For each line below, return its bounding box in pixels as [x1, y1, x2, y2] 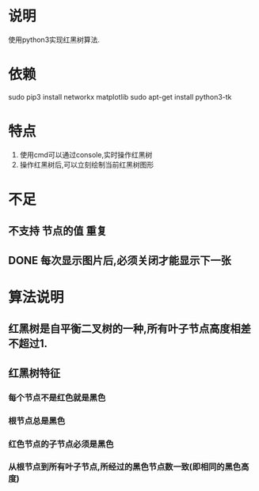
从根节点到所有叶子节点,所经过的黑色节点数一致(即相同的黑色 [8, 462, 242, 473]
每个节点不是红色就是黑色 [8, 392, 106, 403]
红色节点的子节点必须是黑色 [8, 438, 114, 449]
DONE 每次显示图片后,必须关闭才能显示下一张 [8, 254, 232, 267]
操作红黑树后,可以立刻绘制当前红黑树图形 [19, 160, 154, 169]
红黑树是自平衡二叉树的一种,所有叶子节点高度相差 [8, 322, 252, 336]
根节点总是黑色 [8, 415, 66, 426]
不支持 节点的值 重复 [8, 225, 107, 238]
